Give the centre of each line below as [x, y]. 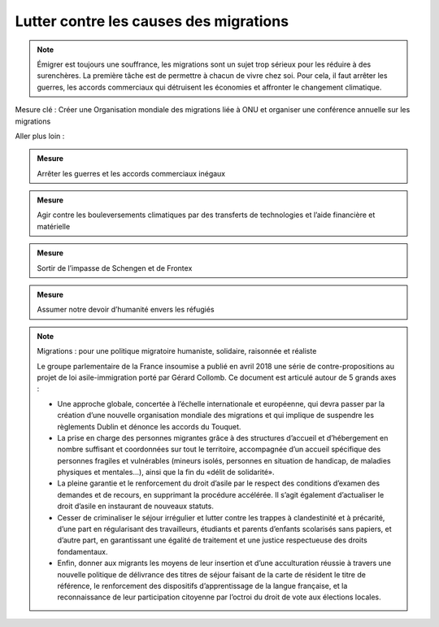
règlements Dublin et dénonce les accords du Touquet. [149, 426]
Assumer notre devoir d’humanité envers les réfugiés [126, 310]
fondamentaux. [83, 551]
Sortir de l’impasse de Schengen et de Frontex [115, 268]
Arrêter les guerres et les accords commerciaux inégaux [131, 173]
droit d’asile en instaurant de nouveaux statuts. [136, 506]
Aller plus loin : [40, 136]
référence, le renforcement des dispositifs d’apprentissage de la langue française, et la [202, 586]
